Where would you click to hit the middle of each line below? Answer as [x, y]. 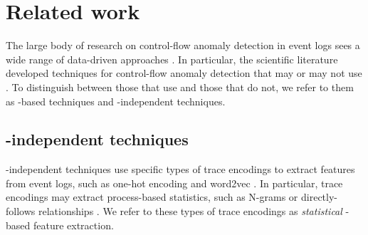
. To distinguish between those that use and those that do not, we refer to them [180, 87]
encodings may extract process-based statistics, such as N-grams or [152, 197]
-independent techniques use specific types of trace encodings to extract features [180, 169]
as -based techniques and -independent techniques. [116, 101]
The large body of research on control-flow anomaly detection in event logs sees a [183, 45]
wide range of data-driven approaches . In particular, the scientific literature [172, 59]
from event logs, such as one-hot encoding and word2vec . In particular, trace [174, 183]
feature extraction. [73, 225]
